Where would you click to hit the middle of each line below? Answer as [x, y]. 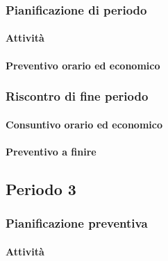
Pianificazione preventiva [77, 223]
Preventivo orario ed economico [83, 65]
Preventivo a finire [51, 151]
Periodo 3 [41, 188]
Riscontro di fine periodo [77, 96]
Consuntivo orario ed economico [84, 124]
